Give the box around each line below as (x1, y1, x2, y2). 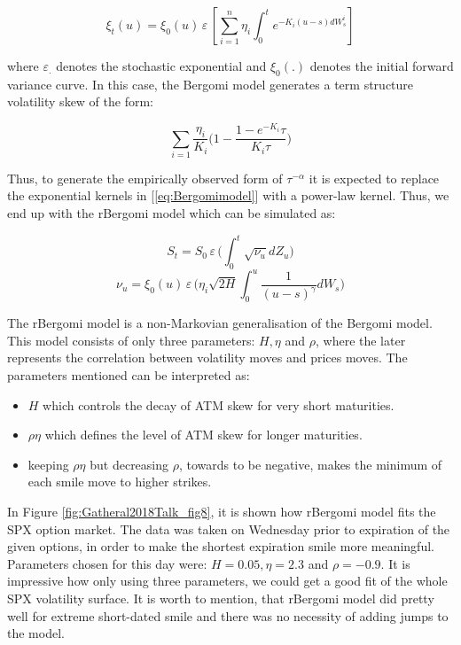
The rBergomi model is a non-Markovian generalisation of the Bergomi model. (7, 314, 433, 332)
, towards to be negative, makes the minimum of (178, 455, 442, 473)
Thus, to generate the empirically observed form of (7, 168, 283, 187)
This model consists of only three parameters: (7, 330, 255, 349)
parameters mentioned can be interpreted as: (7, 366, 250, 385)
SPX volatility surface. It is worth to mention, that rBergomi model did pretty (7, 588, 434, 607)
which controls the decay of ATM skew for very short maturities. (43, 395, 395, 414)
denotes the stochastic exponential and (56, 57, 267, 74)
